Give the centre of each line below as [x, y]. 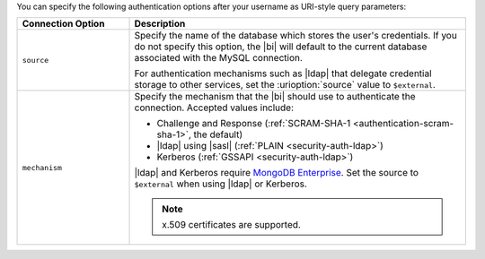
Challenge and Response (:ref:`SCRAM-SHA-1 [254, 124]
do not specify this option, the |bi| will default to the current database [281, 47]
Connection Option [63, 24]
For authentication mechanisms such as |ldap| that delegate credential [283, 73]
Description [160, 24]
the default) [218, 134]
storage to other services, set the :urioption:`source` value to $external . [285, 85]
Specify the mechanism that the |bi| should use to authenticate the [275, 97]
